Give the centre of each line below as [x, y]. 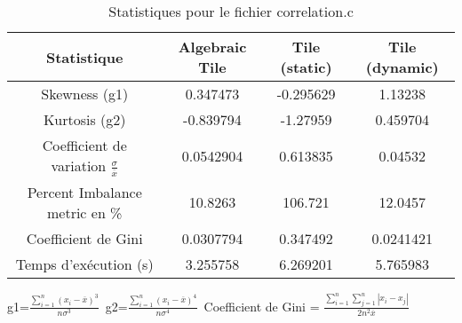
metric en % [84, 212]
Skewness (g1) [85, 94]
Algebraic [212, 47]
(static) [306, 67]
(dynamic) [402, 67]
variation [79, 165]
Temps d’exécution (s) [84, 264]
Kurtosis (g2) [84, 119]
